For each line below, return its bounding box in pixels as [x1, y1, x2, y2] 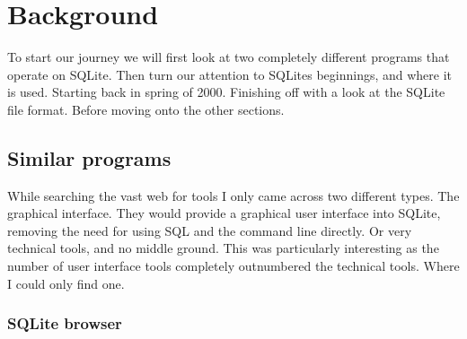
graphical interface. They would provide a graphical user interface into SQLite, [7, 204, 441, 222]
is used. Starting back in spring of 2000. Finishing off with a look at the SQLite [7, 83, 445, 101]
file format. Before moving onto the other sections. [7, 100, 285, 118]
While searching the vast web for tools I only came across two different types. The [7, 186, 460, 204]
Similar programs [7, 143, 172, 171]
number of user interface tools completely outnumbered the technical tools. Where [7, 256, 460, 275]
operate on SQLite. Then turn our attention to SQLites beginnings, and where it [7, 65, 453, 83]
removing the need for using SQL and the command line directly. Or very [7, 221, 412, 239]
